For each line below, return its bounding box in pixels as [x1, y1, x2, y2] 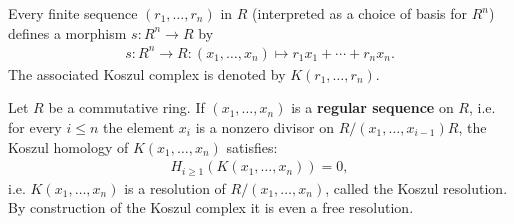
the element [102, 116, 175, 137]
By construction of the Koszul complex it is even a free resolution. [8, 197, 414, 218]
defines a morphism [8, 22, 127, 43]
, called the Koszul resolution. [325, 177, 508, 198]
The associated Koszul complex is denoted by [8, 63, 286, 84]
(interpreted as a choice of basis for [252, 3, 468, 23]
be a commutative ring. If [48, 97, 205, 118]
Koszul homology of [8, 136, 129, 157]
